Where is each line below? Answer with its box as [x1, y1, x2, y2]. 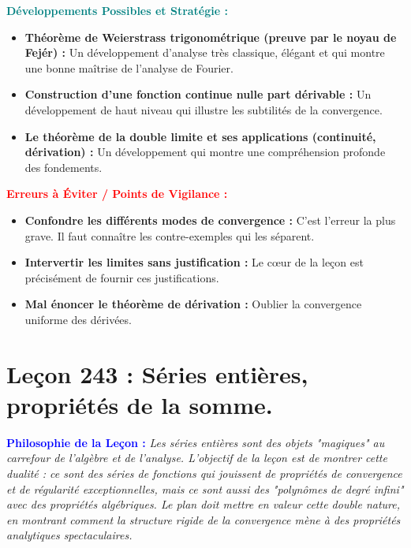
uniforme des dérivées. [24, 311, 132, 327]
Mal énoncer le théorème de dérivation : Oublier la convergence [24, 296, 362, 312]
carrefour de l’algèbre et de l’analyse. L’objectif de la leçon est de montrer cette [6, 449, 387, 466]
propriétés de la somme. [6, 388, 273, 420]
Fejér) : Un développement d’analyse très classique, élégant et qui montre [24, 44, 385, 61]
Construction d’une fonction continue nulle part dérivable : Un [24, 86, 372, 103]
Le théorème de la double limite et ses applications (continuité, [24, 128, 376, 144]
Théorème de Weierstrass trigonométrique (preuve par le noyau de [24, 28, 397, 45]
